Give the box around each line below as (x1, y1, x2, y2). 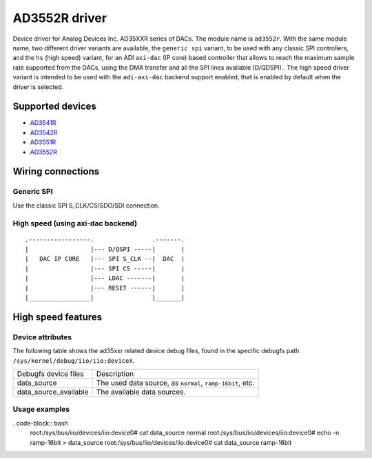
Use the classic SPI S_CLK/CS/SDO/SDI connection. (12, 201, 160, 210)
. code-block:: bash (12, 419, 68, 427)
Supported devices (12, 101, 96, 112)
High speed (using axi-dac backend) (12, 218, 138, 228)
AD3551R (30, 138, 56, 146)
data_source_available (17, 387, 89, 397)
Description (96, 369, 134, 379)
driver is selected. (12, 83, 64, 91)
